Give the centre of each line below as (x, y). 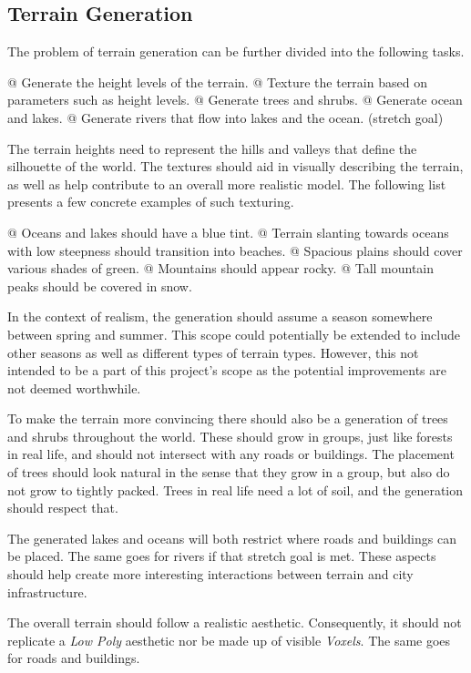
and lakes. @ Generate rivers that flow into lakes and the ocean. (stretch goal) (225, 117)
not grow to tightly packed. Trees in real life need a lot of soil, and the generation (235, 489)
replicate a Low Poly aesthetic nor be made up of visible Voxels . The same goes (229, 640)
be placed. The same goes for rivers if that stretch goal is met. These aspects (222, 556)
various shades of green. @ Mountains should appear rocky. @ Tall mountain (221, 268)
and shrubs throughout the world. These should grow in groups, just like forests (230, 436)
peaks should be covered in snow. (100, 286)
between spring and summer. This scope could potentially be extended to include (234, 334)
